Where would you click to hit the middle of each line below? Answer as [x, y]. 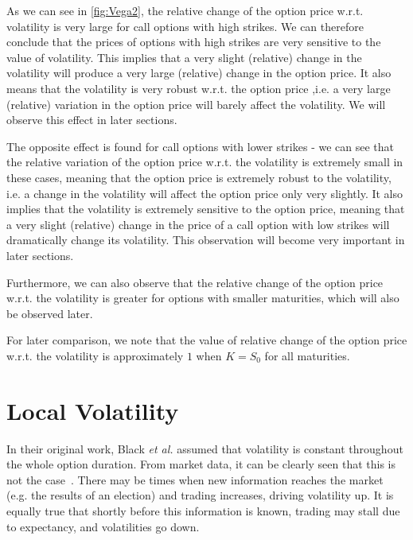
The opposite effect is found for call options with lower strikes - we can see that [201, 146]
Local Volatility [93, 410]
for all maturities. [307, 355]
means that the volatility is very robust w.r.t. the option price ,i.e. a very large [199, 88]
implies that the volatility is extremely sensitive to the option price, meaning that [206, 209]
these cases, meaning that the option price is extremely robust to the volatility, [199, 177]
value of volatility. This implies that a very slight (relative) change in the [184, 57]
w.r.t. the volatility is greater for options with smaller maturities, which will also [203, 298]
